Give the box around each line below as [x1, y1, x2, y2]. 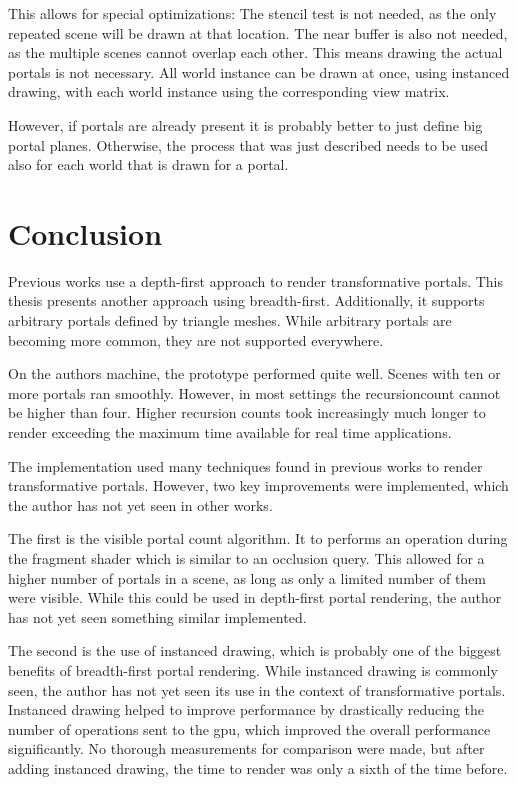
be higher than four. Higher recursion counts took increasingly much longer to [8, 402, 486, 423]
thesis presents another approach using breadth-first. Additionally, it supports [8, 290, 485, 311]
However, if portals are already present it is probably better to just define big [8, 114, 483, 135]
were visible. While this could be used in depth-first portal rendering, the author [8, 587, 502, 608]
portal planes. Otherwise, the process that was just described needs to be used [8, 134, 488, 155]
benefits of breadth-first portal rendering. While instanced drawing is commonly [8, 659, 498, 680]
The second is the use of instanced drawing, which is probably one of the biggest [8, 640, 502, 661]
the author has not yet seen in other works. [8, 494, 273, 515]
